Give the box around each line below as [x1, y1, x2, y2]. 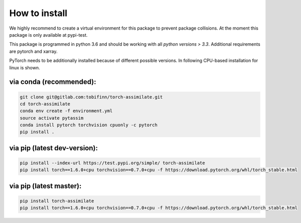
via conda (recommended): [9, 78, 96, 86]
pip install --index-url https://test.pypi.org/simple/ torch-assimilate [20, 160, 205, 166]
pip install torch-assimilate [20, 198, 94, 204]
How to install [9, 8, 68, 19]
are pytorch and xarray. [9, 48, 58, 54]
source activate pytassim [20, 115, 84, 121]
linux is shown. [9, 64, 40, 70]
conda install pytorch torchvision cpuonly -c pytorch [20, 122, 158, 128]
